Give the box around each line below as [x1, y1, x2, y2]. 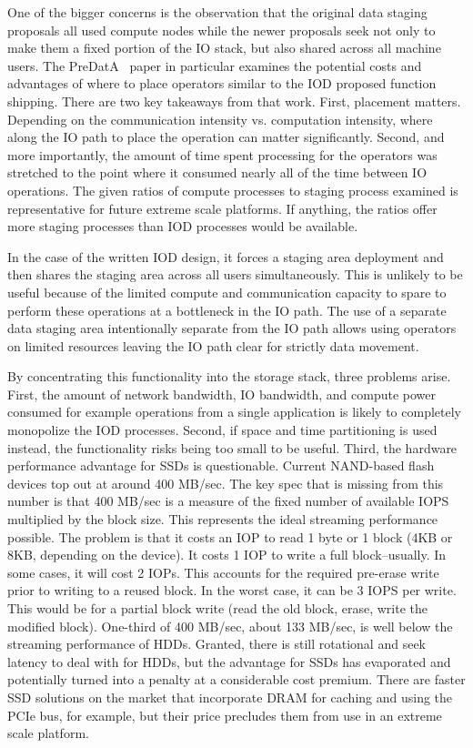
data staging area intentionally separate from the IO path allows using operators [7, 318, 457, 338]
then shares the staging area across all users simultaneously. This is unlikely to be [7, 265, 463, 284]
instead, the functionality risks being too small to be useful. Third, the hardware [7, 438, 458, 457]
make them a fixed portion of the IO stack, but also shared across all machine [7, 38, 441, 57]
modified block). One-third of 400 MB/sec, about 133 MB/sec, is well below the [7, 616, 453, 635]
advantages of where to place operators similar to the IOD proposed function [7, 74, 437, 93]
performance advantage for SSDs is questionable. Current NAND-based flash [7, 456, 435, 475]
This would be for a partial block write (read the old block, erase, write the [7, 599, 428, 617]
